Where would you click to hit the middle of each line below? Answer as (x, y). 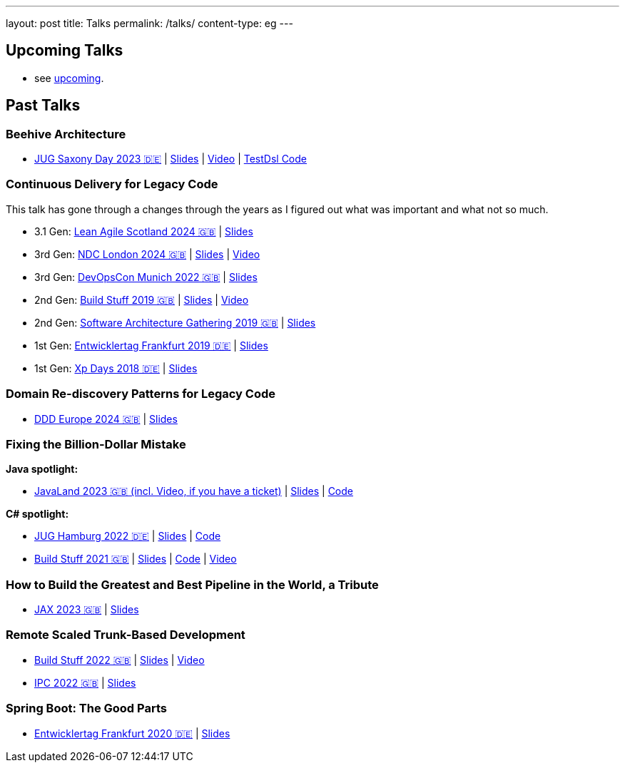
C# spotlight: (37, 514)
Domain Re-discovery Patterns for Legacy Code (141, 394)
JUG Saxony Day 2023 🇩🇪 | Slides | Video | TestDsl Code (171, 159)
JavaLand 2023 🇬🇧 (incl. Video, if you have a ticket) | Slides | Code (194, 491)
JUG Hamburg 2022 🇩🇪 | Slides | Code (128, 536)
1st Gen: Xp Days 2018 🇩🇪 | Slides (116, 368)
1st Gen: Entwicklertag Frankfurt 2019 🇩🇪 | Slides (151, 345)
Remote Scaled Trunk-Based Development (126, 635)
